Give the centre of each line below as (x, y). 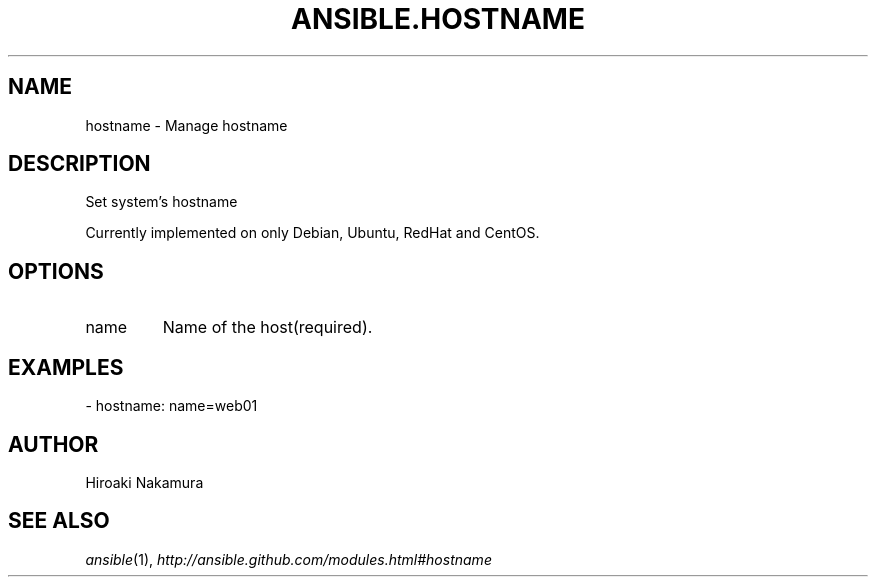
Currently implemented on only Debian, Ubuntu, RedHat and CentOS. (312, 233)
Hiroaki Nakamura (144, 482)
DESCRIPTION (79, 164)
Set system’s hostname (161, 202)
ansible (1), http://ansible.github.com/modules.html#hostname (288, 559)
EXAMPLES (66, 367)
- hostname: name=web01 (171, 406)
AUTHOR (53, 444)
